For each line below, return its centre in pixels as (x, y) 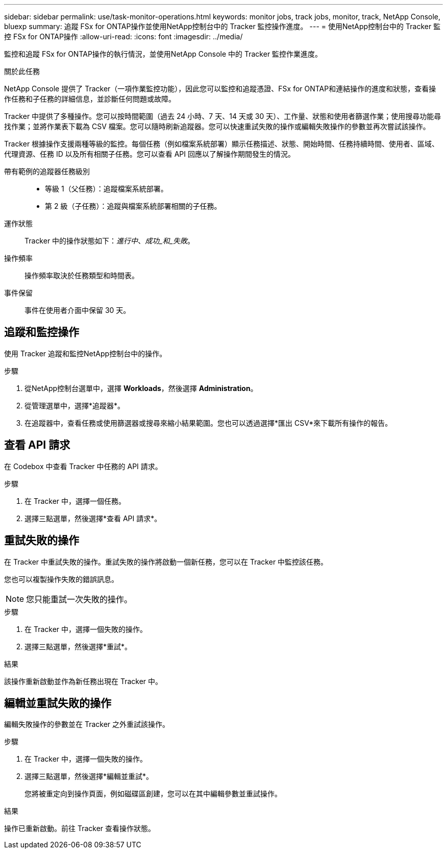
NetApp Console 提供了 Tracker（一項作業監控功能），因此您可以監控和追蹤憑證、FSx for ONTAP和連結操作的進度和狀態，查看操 (220, 89)
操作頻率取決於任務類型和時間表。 (82, 275)
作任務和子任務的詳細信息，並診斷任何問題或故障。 (90, 99)
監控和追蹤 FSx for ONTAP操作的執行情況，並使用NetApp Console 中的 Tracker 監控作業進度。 (163, 54)
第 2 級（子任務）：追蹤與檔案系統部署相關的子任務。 (133, 206)
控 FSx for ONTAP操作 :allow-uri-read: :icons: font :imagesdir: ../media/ (123, 36)
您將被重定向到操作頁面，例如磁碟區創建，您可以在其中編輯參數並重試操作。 (153, 794)
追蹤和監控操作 (42, 332)
